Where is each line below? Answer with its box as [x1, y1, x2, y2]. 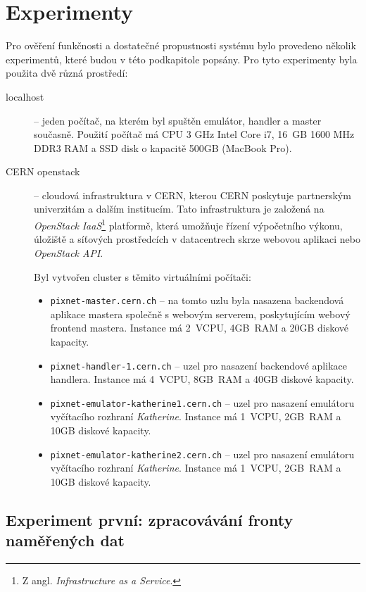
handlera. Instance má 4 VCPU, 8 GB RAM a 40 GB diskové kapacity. [50, 372, 354, 386]
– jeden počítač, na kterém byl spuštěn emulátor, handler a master [34, 113, 322, 127]
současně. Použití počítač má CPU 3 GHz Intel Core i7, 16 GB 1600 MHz [34, 127, 355, 141]
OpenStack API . [34, 245, 103, 260]
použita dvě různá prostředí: [6, 65, 128, 80]
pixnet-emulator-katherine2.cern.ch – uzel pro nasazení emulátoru [50, 446, 355, 461]
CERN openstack [6, 164, 80, 179]
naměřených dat [6, 529, 125, 551]
